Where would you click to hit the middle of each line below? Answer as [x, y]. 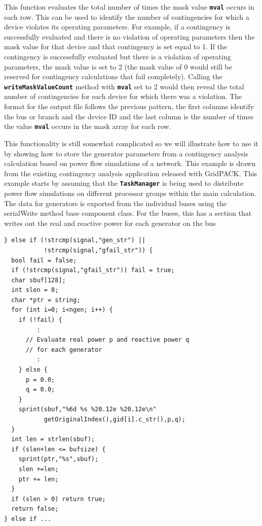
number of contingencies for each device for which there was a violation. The [123, 96]
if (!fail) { [40, 320]
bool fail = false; [44, 260]
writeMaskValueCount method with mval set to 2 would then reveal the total [124, 86]
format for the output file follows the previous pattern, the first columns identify [129, 106]
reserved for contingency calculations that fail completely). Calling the [113, 76]
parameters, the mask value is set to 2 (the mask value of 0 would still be [118, 66]
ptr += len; [39, 479]
